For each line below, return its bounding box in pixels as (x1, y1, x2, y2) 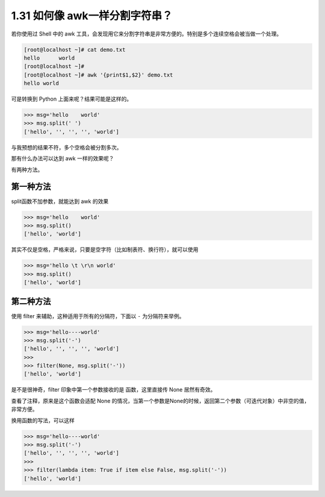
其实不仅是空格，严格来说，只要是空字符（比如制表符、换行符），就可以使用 (11, 246, 199, 253)
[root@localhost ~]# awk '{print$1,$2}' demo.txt (23, 71, 173, 78)
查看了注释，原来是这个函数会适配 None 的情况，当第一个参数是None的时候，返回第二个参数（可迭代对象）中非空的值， (11, 397, 310, 404)
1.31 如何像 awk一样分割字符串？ (11, 9, 173, 22)
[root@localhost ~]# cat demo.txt (23, 46, 126, 53)
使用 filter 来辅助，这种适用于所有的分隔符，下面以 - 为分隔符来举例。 (11, 312, 185, 319)
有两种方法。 (11, 166, 43, 173)
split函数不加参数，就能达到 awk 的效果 (11, 198, 109, 205)
